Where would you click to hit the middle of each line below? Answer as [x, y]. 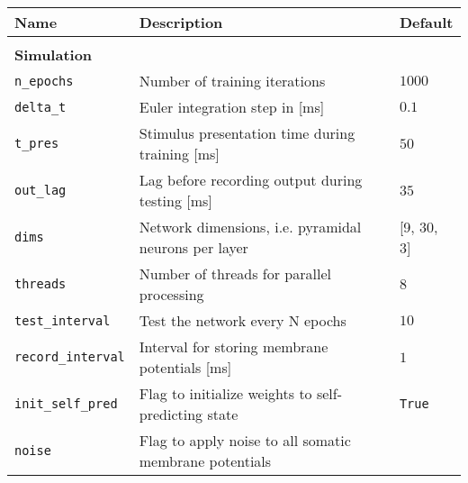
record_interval [70, 357]
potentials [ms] [185, 367]
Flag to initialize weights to [225, 393]
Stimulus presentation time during [247, 133]
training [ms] [179, 154]
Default [426, 22]
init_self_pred [66, 404]
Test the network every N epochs [243, 320]
